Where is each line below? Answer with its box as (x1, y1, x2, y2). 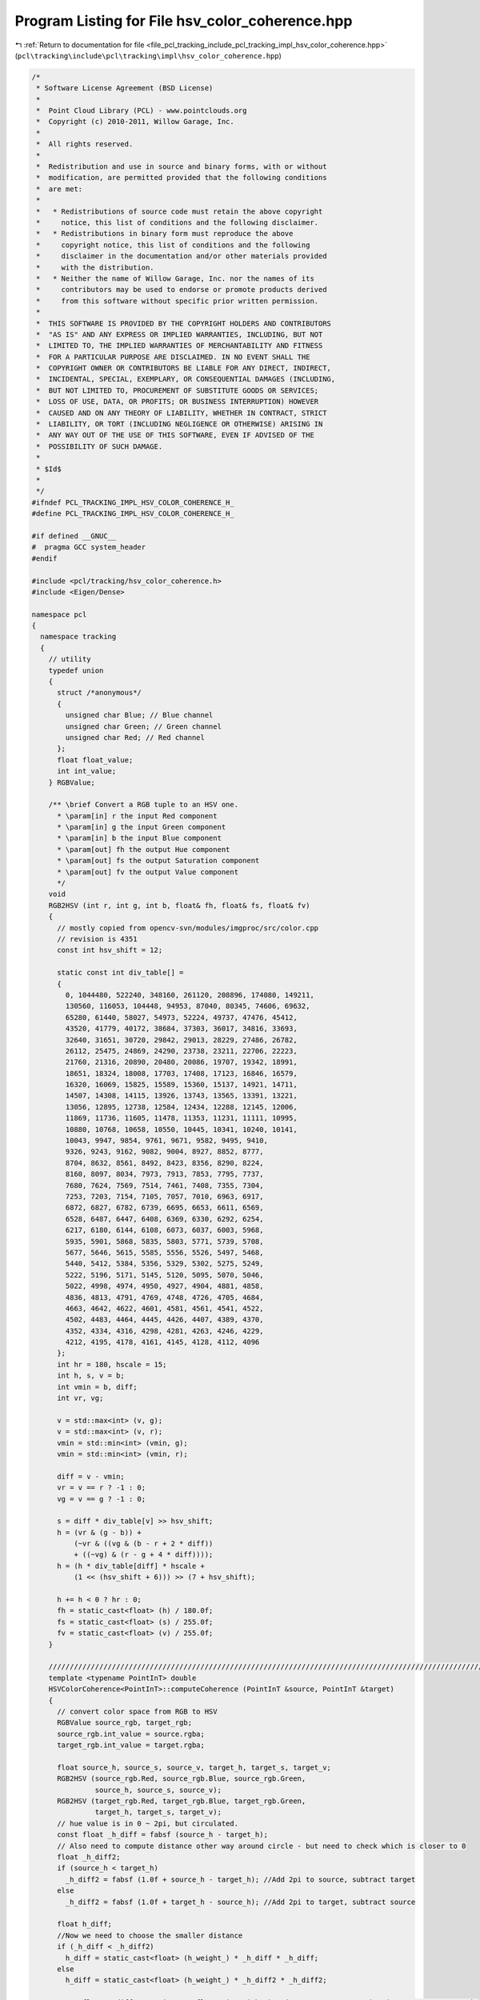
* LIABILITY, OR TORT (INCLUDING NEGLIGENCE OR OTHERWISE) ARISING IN (36, 420, 323, 429)
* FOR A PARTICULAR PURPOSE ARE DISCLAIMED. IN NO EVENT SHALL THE (36, 352, 310, 362)
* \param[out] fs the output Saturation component (57, 856, 260, 866)
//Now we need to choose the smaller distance (57, 1930, 243, 1940)
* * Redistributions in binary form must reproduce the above (36, 229, 294, 238)
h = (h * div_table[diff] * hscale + (57, 1561, 206, 1570)
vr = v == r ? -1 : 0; (57, 1483, 146, 1492)
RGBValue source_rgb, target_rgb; (57, 1718, 192, 1727)
